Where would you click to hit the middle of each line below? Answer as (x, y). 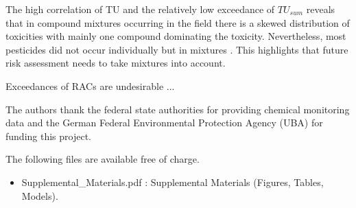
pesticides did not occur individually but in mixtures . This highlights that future (177, 49)
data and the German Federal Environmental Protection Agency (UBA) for (164, 123)
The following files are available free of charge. (103, 159)
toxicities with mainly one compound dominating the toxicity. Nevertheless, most (176, 36)
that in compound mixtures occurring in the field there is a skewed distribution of (178, 22)
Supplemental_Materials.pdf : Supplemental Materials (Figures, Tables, (173, 182)
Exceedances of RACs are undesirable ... (90, 85)
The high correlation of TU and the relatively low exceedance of (140, 9)
